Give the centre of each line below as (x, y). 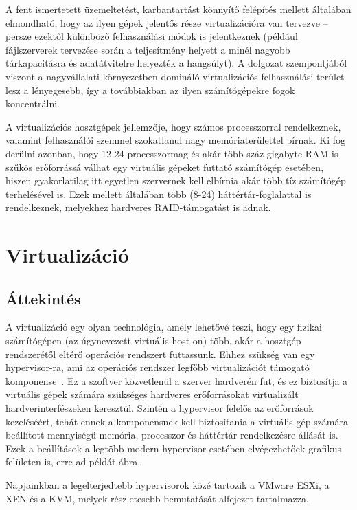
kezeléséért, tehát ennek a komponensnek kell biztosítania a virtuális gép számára (177, 421)
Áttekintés (43, 298)
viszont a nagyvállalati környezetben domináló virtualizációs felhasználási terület (175, 76)
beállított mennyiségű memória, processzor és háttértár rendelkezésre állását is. (172, 435)
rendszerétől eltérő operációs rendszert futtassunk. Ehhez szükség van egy (160, 354)
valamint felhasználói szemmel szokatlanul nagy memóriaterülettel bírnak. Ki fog (176, 140)
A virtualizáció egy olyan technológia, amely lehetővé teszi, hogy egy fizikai (164, 327)
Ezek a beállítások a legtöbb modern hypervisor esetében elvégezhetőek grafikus (174, 448)
